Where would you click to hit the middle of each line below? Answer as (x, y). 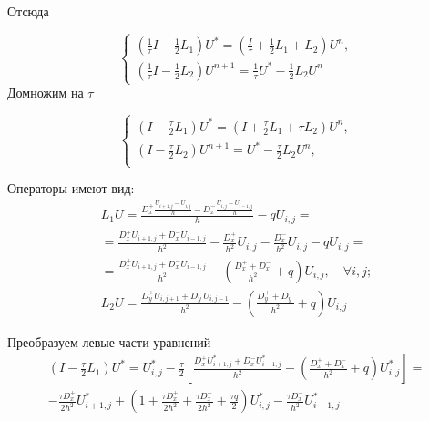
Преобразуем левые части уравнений (109, 341)
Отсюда (28, 11)
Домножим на (46, 92)
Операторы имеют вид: (71, 188)
